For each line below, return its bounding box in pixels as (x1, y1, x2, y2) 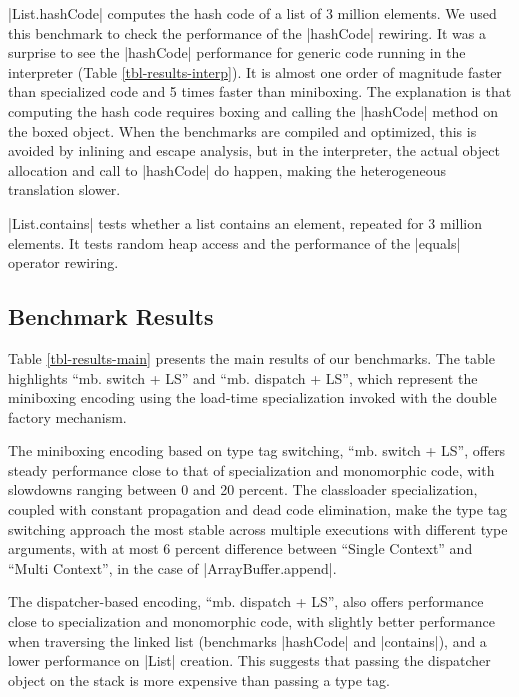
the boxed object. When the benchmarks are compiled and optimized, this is (8, 120, 477, 141)
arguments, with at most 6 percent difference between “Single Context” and (8, 538, 473, 559)
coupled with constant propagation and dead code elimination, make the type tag (8, 499, 508, 520)
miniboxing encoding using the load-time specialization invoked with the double (8, 387, 497, 408)
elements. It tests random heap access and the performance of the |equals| (8, 232, 461, 253)
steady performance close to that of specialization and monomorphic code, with (8, 459, 495, 480)
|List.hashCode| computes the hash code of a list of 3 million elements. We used (8, 3, 497, 23)
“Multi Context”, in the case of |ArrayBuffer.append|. (8, 557, 337, 578)
